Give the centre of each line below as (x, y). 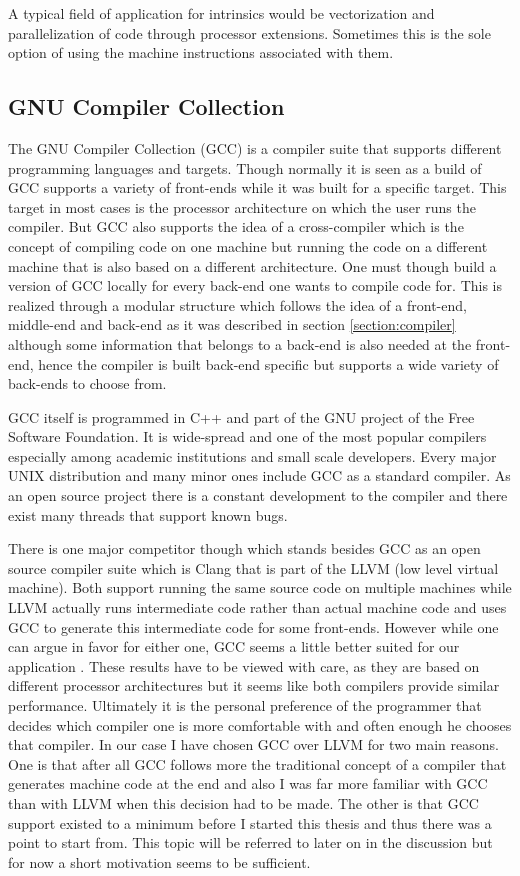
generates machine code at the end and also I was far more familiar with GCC (248, 783)
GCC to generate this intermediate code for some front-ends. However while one (253, 626)
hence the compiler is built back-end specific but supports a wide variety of (268, 363)
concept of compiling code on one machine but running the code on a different (248, 245)
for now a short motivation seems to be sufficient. (159, 861)
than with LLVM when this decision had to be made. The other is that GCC (243, 802)
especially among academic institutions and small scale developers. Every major (252, 455)
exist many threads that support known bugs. (148, 514)
